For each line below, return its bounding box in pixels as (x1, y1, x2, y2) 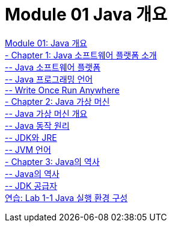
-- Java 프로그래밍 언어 (5, 73, 93, 84)
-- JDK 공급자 (5, 180, 57, 191)
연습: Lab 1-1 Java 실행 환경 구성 (5, 192, 128, 203)
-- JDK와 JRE (5, 132, 57, 143)
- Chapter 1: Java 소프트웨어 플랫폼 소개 (5, 49, 157, 60)
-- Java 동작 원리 (5, 120, 70, 131)
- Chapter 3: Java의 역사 (5, 156, 100, 167)
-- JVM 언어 (5, 144, 51, 155)
